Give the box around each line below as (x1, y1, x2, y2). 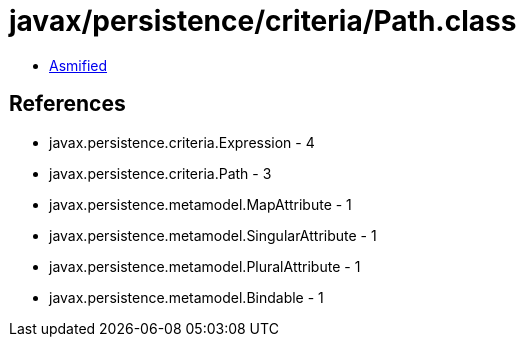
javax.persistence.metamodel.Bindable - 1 (49, 288, 324, 306)
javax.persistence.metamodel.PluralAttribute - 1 (49, 257, 361, 275)
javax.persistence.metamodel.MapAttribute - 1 (49, 195, 352, 213)
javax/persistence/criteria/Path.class (9, 4, 517, 38)
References (9, 91, 126, 117)
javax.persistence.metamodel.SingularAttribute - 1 (49, 226, 377, 244)
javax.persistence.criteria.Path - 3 (49, 164, 272, 182)
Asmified (49, 56, 108, 74)
